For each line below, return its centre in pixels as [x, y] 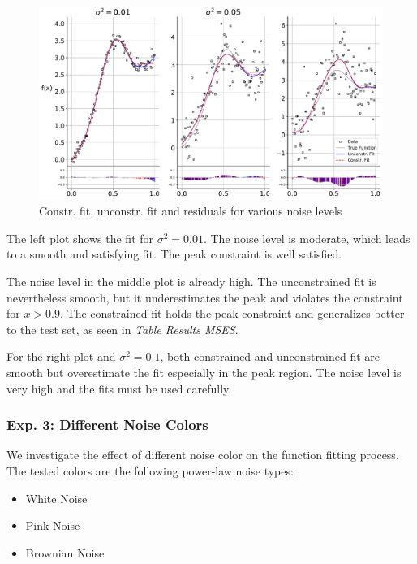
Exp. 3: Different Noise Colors [107, 425]
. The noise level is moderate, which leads [307, 238]
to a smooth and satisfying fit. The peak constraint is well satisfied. [174, 254]
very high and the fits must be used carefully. [119, 388]
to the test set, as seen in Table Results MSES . [123, 329]
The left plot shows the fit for [80, 238]
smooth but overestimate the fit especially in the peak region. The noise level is [204, 373]
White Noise [56, 498]
